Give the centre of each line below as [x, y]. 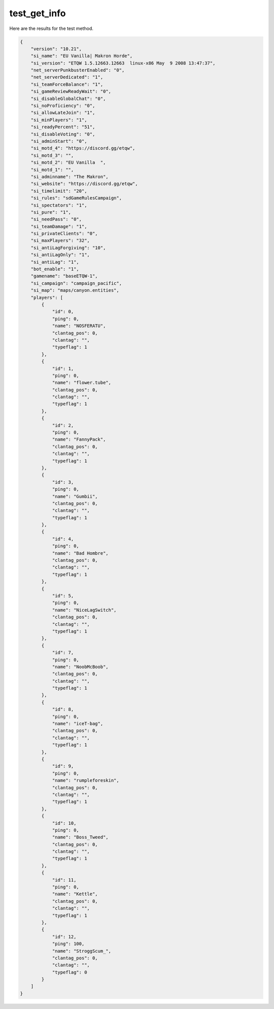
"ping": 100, [68, 944]
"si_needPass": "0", [56, 219]
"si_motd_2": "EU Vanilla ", [68, 163]
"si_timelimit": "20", [59, 191]
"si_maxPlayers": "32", [60, 241]
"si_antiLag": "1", [55, 262]
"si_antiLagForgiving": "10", [68, 248]
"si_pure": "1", [51, 212]
